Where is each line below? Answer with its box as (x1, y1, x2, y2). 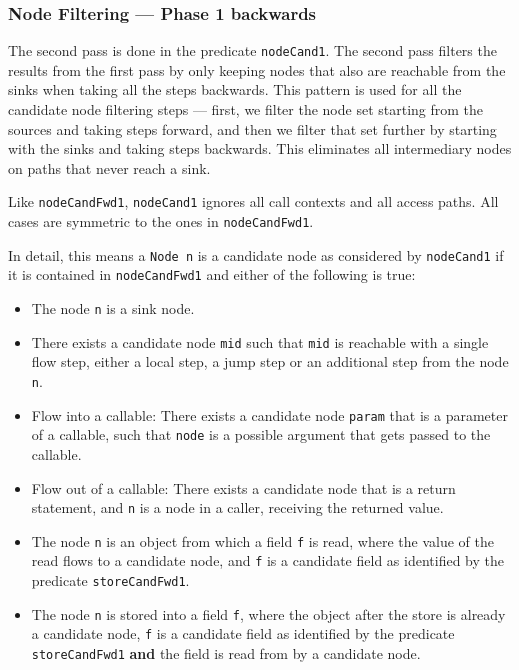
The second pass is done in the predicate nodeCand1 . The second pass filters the (8, 40, 497, 61)
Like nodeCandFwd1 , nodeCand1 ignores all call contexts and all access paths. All (8, 191, 499, 212)
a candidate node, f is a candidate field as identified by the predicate (31, 623, 455, 644)
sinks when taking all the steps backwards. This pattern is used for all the (8, 79, 462, 100)
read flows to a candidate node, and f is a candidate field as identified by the (31, 550, 504, 571)
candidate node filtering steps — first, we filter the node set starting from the (8, 99, 484, 120)
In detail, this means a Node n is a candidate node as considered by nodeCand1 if (8, 244, 504, 265)
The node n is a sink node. (31, 298, 195, 319)
